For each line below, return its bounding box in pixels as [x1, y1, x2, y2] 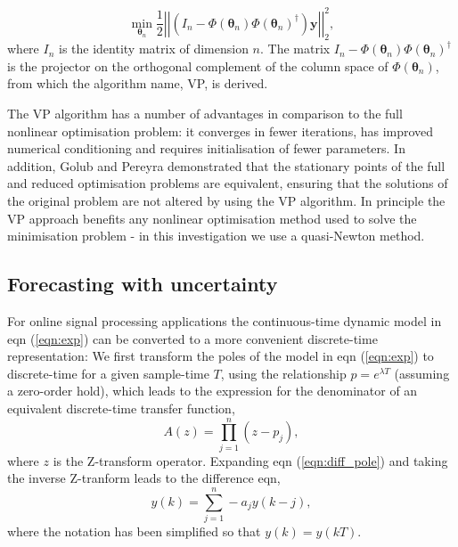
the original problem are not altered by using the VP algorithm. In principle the [7, 192, 446, 210]
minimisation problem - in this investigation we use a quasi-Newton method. [7, 226, 425, 245]
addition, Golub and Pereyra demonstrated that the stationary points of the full [7, 156, 446, 175]
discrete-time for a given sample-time [7, 363, 209, 382]
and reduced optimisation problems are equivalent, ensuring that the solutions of [7, 174, 448, 192]
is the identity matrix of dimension [58, 39, 249, 58]
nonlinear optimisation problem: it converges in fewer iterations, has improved [7, 121, 434, 140]
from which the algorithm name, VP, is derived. [7, 74, 268, 93]
